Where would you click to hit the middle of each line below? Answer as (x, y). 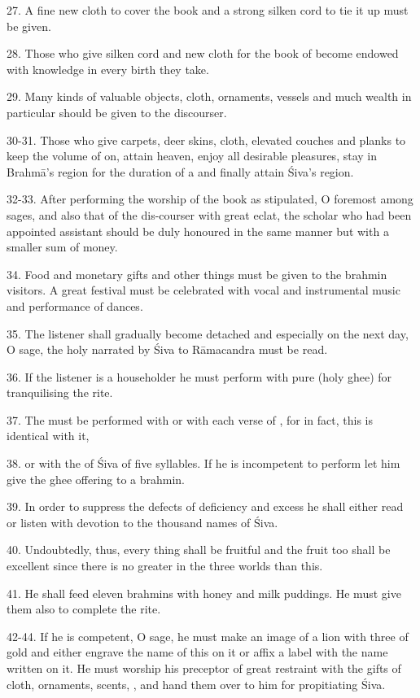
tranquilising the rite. (60, 393)
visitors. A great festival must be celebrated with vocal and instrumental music (203, 290)
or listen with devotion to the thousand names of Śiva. (142, 522)
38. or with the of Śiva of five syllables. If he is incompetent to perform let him (203, 463)
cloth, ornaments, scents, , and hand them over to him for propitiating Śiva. (196, 684)
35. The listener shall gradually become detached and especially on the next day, (208, 333)
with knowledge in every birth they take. (108, 69)
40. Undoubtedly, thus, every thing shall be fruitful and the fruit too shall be (199, 550)
